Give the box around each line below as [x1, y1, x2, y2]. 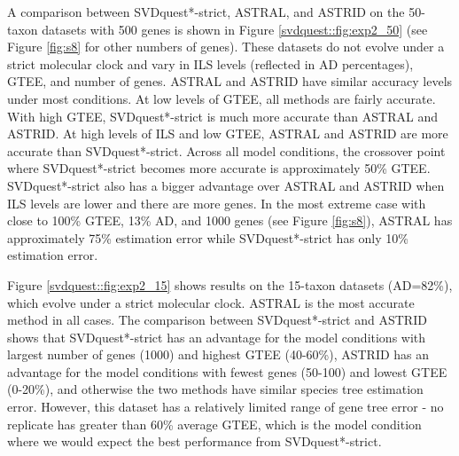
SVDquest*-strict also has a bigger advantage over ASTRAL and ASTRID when [7, 176, 445, 194]
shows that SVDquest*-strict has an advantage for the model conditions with [7, 327, 426, 346]
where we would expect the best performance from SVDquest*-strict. [7, 432, 382, 451]
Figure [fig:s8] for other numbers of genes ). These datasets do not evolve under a [7, 37, 445, 56]
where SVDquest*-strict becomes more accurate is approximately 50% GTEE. [7, 159, 431, 177]
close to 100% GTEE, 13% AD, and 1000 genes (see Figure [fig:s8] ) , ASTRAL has [7, 211, 453, 230]
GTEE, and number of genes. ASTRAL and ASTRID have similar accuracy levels [7, 72, 453, 90]
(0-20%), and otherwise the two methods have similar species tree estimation [7, 380, 424, 398]
